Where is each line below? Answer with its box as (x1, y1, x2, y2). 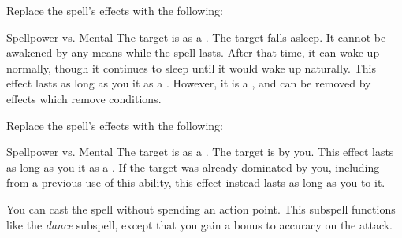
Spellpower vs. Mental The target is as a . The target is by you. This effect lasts (6, 143, 394, 160)
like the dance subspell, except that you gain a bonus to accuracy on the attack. (6, 216, 393, 232)
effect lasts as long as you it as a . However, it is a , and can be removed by (6, 75, 371, 91)
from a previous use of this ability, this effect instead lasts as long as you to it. (6, 174, 385, 191)
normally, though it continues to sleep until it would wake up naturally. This (6, 59, 376, 76)
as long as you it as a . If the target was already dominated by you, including (6, 158, 380, 175)
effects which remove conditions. (6, 90, 162, 106)
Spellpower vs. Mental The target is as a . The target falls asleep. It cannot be (6, 28, 386, 45)
